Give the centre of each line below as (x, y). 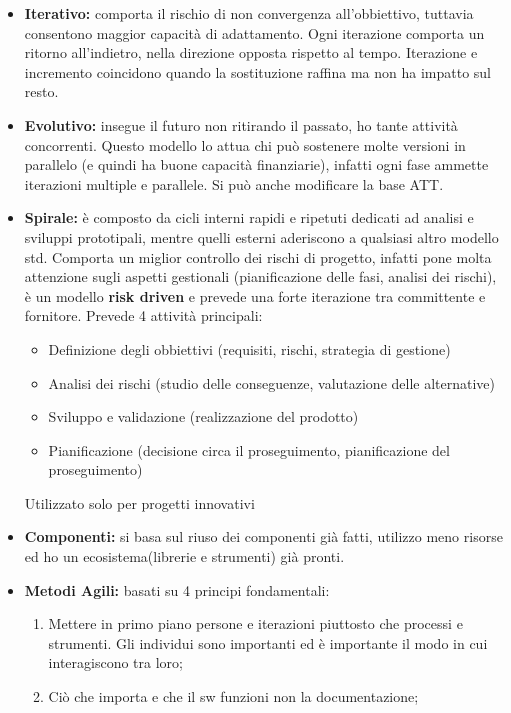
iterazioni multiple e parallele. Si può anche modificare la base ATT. (234, 183)
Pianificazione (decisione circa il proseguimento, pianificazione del (249, 449)
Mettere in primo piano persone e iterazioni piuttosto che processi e (255, 623)
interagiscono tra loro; (115, 662)
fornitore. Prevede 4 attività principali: (143, 315)
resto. (41, 91)
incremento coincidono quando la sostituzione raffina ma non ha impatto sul (258, 71)
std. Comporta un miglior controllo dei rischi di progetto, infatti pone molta (258, 256)
